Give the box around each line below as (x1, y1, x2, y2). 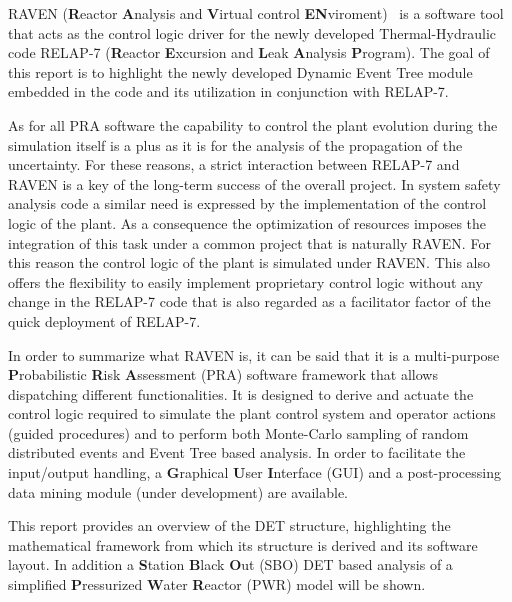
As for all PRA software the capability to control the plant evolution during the (8, 114, 498, 135)
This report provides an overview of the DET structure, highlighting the (8, 515, 451, 536)
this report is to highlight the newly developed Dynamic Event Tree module (8, 61, 473, 82)
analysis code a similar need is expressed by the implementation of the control (8, 193, 487, 214)
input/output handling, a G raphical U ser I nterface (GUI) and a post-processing (8, 462, 502, 483)
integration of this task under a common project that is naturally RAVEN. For (8, 232, 491, 253)
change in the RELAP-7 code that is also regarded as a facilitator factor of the (8, 291, 491, 312)
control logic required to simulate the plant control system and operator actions (8, 403, 496, 424)
